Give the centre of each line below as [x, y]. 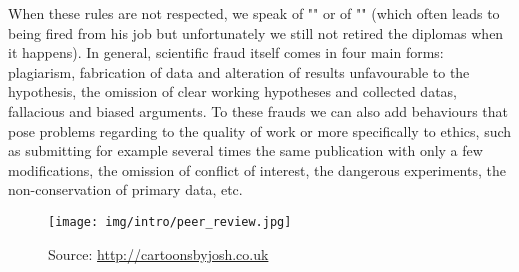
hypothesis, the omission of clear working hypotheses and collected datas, [232, 91]
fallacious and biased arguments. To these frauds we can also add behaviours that [258, 110]
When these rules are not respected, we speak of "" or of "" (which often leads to [254, 13]
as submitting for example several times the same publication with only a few [245, 150]
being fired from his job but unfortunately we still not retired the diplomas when [256, 32]
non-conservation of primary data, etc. [125, 189]
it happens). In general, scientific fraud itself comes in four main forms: [226, 52]
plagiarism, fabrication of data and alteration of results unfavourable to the [239, 71]
